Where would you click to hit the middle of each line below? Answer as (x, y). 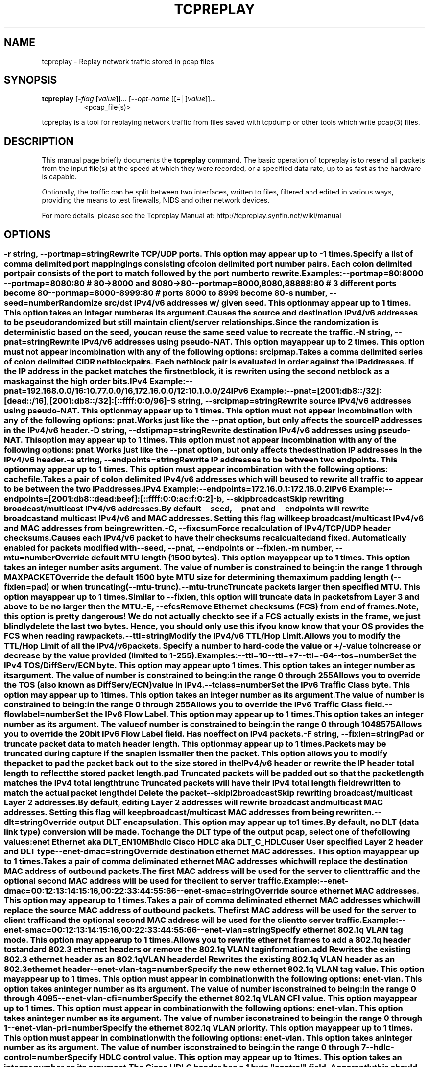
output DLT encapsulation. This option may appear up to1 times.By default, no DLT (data (249, 822)
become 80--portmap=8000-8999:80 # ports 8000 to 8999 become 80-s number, (166, 293)
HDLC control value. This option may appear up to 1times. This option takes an (250, 1057)
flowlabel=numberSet (46, 715)
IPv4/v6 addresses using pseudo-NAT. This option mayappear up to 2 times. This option (253, 342)
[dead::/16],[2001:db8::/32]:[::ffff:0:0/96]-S (90, 401)
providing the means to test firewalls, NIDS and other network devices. (156, 200)
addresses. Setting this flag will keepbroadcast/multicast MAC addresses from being (169, 812)
